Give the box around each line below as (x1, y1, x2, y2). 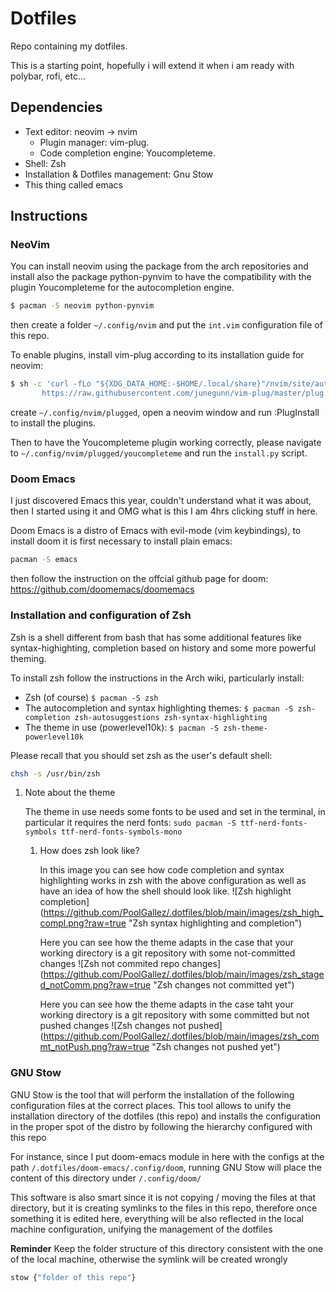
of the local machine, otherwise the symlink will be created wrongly (10, 1253, 288, 1265)
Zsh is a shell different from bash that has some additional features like (10, 631, 302, 643)
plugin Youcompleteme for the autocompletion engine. (10, 282, 235, 294)
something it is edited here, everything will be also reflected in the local (10, 1212, 304, 1224)
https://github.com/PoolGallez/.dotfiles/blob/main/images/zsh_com (43, 1030, 320, 1042)
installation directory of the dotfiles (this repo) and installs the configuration (10, 1110, 322, 1122)
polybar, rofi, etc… (10, 70, 86, 82)
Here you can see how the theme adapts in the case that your (39, 937, 294, 949)
